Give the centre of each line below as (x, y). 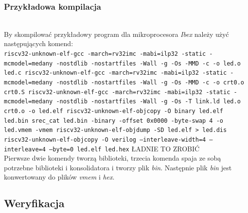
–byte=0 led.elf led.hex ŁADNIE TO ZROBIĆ (124, 148)
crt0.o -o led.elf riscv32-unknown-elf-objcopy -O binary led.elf (114, 111)
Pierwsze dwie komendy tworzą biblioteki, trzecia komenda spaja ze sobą (113, 158)
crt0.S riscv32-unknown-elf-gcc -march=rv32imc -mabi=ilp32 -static (117, 92)
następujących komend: (39, 43)
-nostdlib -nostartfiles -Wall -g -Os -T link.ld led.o (148, 102)
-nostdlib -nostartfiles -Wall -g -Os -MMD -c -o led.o (148, 63)
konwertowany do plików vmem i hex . (59, 177)
